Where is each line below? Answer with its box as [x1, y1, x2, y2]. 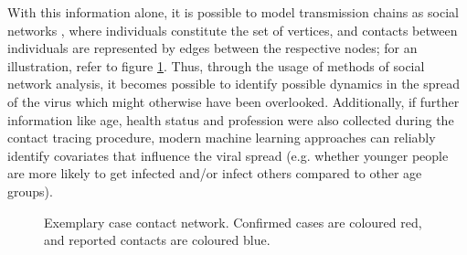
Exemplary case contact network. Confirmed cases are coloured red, [44, 212, 422, 231]
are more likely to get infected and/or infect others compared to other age [7, 164, 422, 183]
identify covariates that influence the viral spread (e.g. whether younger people [7, 145, 449, 165]
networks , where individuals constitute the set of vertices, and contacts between [7, 20, 458, 39]
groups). [7, 181, 53, 200]
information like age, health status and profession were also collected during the [7, 110, 454, 129]
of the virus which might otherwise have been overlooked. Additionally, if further [7, 91, 460, 111]
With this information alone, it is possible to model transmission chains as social [7, 3, 459, 21]
